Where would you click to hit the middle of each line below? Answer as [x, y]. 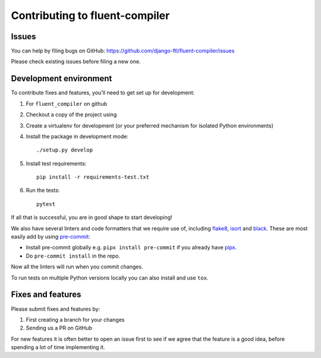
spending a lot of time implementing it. [58, 347]
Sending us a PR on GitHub [59, 328]
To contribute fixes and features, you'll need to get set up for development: [103, 93]
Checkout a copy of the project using [71, 115]
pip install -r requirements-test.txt [93, 177]
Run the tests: [43, 191]
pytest [46, 204]
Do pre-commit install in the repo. [73, 256]
